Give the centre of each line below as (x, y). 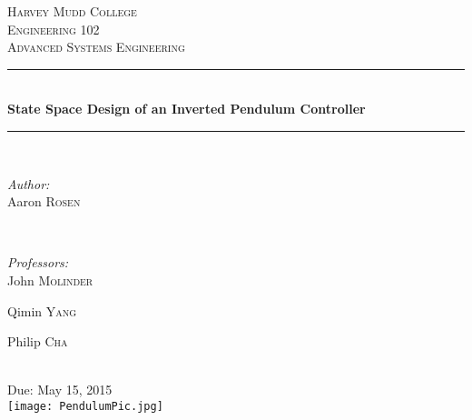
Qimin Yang (42, 310)
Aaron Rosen (44, 201)
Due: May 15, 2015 (60, 390)
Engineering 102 (54, 29)
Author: (29, 183)
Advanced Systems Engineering (96, 47)
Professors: (38, 262)
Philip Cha (38, 341)
